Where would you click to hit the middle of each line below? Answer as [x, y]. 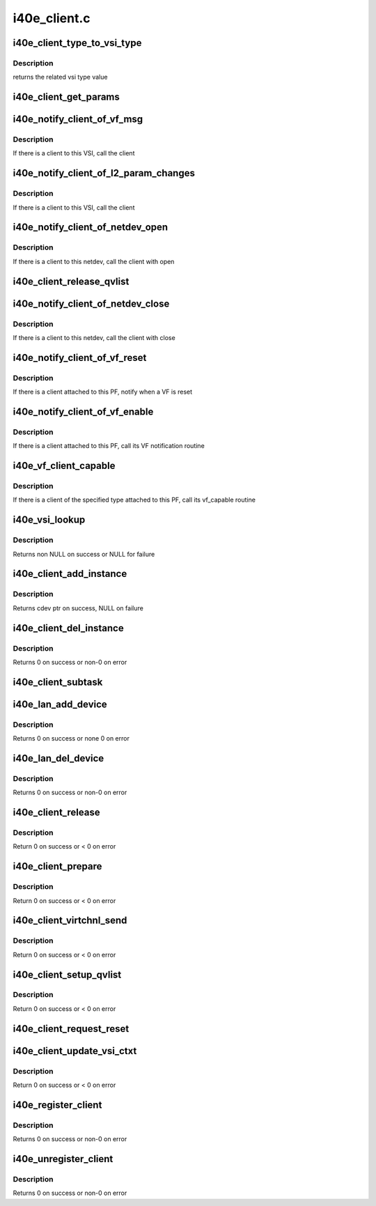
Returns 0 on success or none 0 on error [71, 739]
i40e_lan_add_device [60, 704]
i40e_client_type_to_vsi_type [77, 43]
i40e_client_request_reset [71, 1029]
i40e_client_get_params [66, 97]
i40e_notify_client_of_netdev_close [91, 303]
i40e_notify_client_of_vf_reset [80, 358]
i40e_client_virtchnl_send [70, 921]
